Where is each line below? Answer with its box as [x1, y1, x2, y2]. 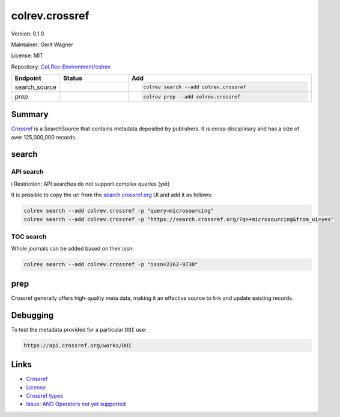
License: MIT [11, 52, 43, 59]
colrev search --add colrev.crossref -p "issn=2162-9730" [23, 261, 198, 268]
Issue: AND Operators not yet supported [26, 400, 126, 408]
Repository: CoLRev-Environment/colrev [11, 63, 111, 70]
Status [63, 74, 82, 82]
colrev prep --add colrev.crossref [143, 93, 240, 100]
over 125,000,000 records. [11, 133, 77, 141]
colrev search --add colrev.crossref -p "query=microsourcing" [23, 207, 214, 215]
